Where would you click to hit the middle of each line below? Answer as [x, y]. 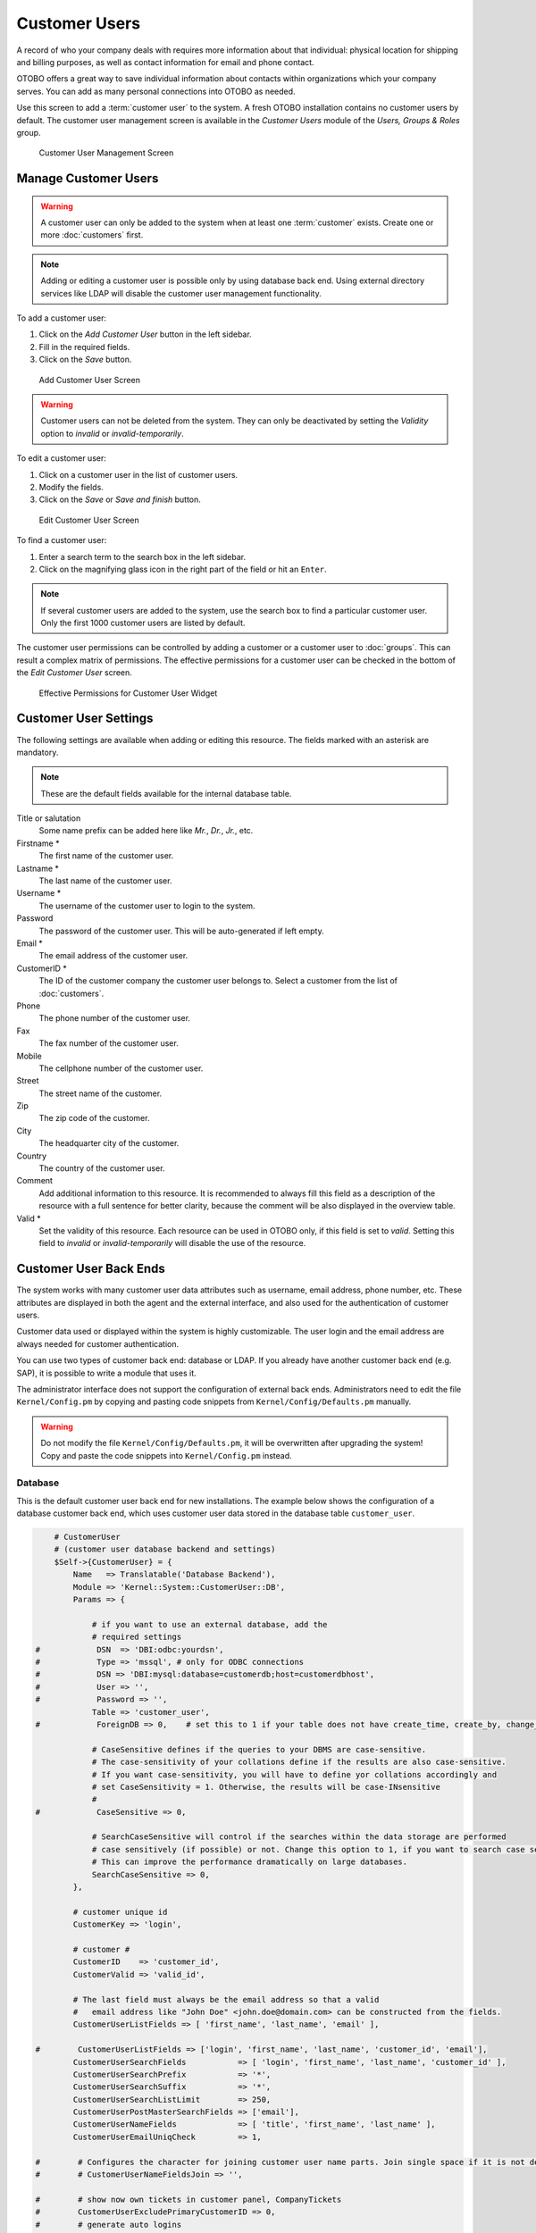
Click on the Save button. [85, 360]
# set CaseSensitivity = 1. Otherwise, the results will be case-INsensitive [266, 1787]
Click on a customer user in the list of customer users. [138, 474]
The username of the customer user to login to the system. [147, 906]
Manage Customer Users [88, 179]
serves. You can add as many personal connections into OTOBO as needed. [156, 91]
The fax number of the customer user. [109, 1043]
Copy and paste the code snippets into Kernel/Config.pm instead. [166, 1455]
